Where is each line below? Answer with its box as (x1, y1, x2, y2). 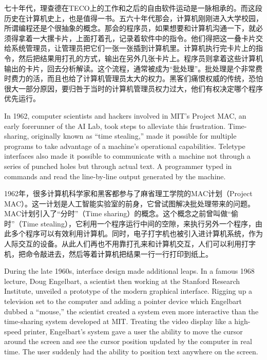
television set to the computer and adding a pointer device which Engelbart (4, 296, 242, 307)
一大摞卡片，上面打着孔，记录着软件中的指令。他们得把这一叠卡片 (32, 32, 256, 43)
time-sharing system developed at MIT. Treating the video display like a (4, 316, 232, 327)
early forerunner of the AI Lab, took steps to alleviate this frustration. (4, 120, 226, 131)
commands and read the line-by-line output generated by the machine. (4, 170, 226, 181)
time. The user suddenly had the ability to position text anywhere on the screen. (4, 346, 258, 356)
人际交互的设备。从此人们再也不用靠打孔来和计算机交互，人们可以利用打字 (4, 238, 256, 249)
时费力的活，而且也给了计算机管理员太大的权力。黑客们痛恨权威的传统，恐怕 (4, 73, 263, 84)
